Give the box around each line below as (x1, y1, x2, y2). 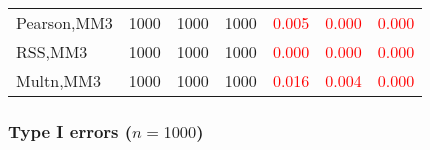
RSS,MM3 (16, 40, 88, 63)
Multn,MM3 (16, 69, 101, 92)
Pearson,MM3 (16, 11, 113, 34)
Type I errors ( (8, 118, 133, 143)
